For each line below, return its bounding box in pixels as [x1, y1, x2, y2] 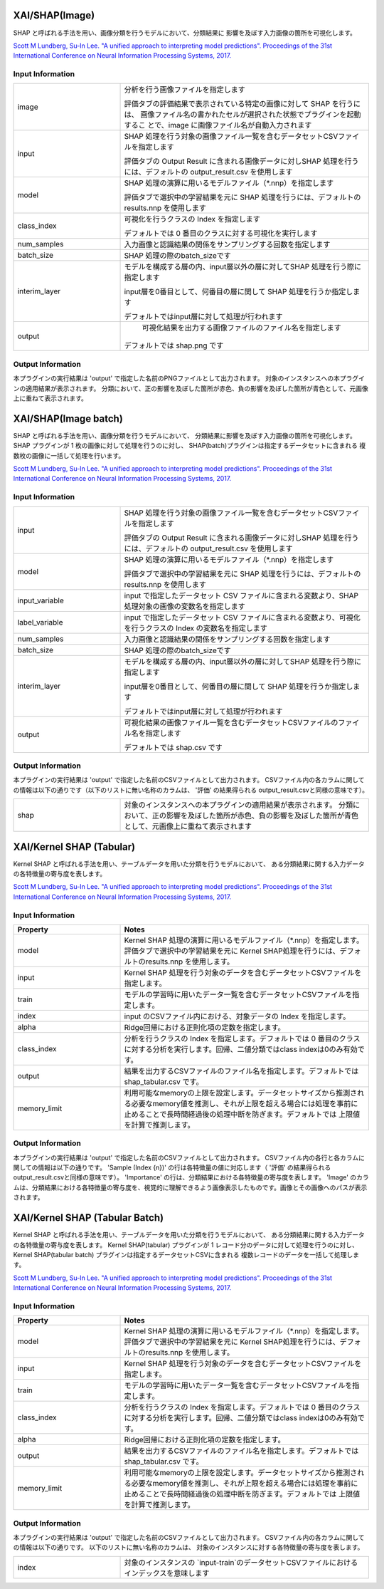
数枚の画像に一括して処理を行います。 [13, 451, 125, 459]
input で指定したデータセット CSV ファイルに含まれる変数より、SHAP [124, 590, 359, 600]
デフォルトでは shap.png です [124, 340, 224, 350]
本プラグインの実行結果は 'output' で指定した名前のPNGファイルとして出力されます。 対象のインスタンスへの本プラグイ [13, 374, 366, 382]
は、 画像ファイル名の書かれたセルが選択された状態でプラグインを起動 [124, 110, 361, 120]
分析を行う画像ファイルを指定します [124, 85, 245, 95]
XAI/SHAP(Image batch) [13, 412, 124, 424]
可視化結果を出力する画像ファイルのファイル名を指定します [142, 323, 341, 333]
